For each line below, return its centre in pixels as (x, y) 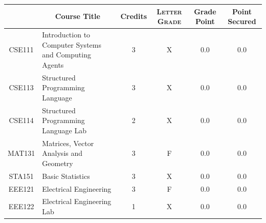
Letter (169, 11)
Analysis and (62, 153)
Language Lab (64, 130)
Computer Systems (72, 44)
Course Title (77, 16)
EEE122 (21, 206)
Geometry (58, 163)
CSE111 (21, 49)
